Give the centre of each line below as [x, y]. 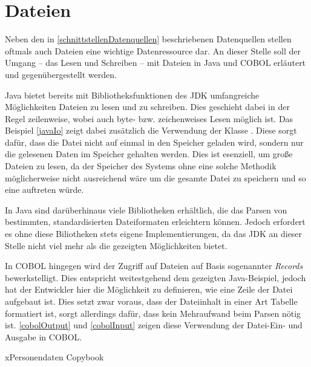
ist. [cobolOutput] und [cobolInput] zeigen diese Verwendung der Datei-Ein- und [154, 325]
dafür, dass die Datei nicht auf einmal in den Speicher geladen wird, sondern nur [154, 142]
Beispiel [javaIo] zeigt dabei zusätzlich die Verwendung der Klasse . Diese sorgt [151, 130]
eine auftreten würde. [44, 190]
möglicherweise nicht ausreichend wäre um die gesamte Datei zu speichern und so [155, 177]
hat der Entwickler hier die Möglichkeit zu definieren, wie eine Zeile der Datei [149, 289]
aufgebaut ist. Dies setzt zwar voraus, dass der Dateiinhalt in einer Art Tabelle [151, 301]
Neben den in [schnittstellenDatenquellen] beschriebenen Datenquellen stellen [148, 39]
